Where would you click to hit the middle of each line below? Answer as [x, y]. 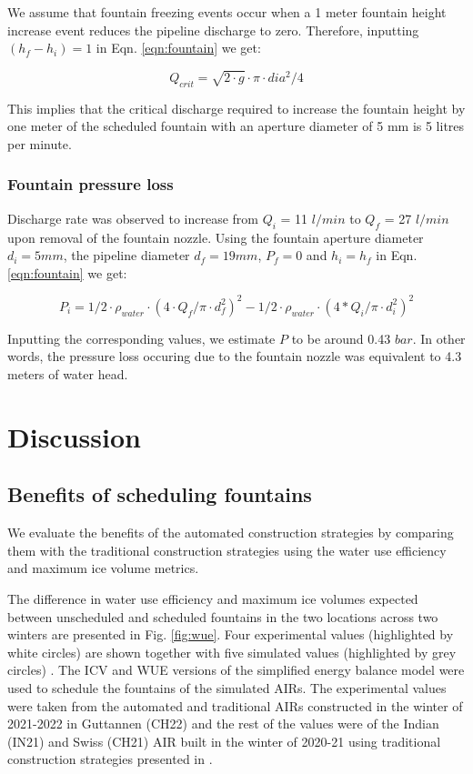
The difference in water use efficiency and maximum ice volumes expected [213, 598]
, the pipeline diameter [126, 255]
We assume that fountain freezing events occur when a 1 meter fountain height [227, 12]
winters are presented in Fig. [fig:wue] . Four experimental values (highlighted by [231, 634]
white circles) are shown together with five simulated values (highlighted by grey [232, 652]
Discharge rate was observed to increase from [133, 218]
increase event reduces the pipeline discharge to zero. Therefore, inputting [213, 30]
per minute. [40, 143]
